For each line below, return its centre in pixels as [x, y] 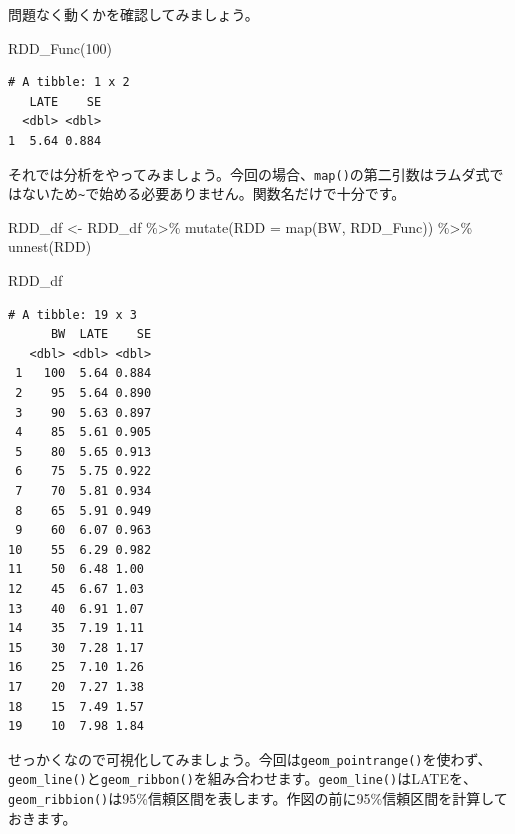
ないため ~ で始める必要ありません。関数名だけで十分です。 [213, 193]
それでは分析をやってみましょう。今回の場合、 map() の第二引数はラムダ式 [249, 173]
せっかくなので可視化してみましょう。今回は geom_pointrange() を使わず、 [250, 758]
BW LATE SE [101, 334]
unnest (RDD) [50, 246]
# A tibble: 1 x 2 [69, 82]
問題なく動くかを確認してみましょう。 [133, 14]
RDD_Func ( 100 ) [60, 47]
